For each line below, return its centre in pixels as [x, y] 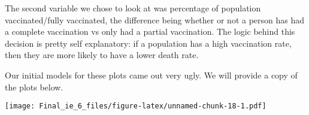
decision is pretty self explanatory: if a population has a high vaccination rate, [148, 43]
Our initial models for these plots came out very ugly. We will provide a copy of [151, 75]
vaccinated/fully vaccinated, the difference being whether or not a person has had [155, 19]
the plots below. [34, 87]
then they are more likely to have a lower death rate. [102, 55]
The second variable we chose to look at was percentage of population [133, 8]
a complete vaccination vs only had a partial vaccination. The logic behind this [150, 31]
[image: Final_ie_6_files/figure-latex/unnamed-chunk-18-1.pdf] [136, 106]
